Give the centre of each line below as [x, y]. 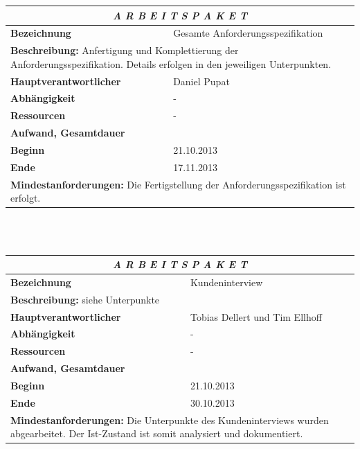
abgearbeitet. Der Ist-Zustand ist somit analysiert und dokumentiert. [157, 433]
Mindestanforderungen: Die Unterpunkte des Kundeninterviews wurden [170, 420]
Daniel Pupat [201, 81]
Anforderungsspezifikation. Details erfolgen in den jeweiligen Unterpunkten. [171, 63]
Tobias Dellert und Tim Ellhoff [256, 316]
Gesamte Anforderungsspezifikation [248, 33]
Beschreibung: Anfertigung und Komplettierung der [125, 50]
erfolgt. [26, 198]
